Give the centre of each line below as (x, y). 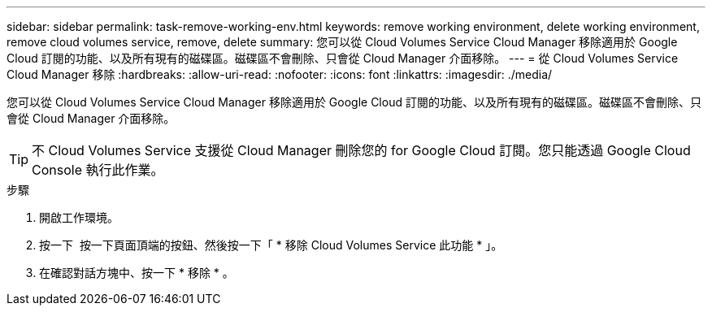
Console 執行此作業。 (98, 170)
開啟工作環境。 (79, 217)
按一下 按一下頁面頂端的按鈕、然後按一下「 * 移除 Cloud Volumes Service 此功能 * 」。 (271, 245)
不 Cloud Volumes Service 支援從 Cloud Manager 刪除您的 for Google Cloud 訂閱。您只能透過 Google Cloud (361, 150)
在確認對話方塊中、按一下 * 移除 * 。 (137, 273)
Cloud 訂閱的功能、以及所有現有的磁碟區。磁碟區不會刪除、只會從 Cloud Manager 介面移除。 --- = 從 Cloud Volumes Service (343, 58)
